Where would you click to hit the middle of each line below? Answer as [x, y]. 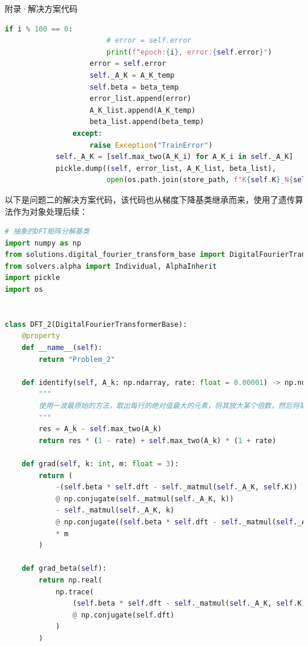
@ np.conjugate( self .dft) [123, 615]
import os [24, 290]
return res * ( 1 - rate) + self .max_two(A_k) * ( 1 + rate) [158, 440]
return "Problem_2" [77, 359]
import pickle [33, 278]
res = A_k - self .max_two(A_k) [100, 429]
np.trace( [75, 592]
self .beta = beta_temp [134, 87]
